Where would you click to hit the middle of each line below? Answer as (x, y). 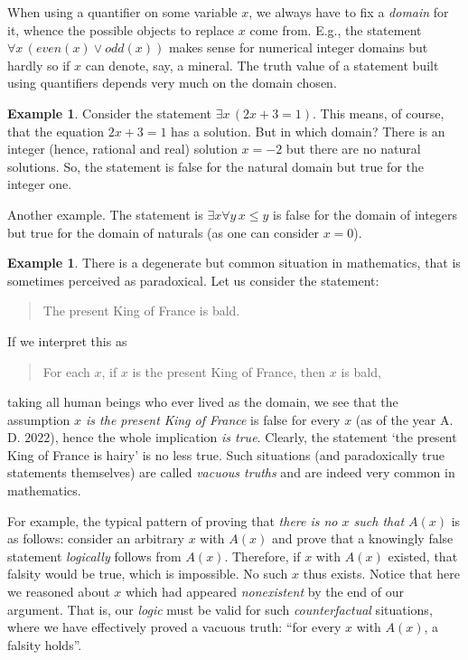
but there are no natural (353, 149)
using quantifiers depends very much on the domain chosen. (172, 83)
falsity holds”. (45, 644)
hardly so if (39, 65)
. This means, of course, (379, 113)
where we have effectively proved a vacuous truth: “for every (174, 627)
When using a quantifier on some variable (122, 12)
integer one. (40, 184)
